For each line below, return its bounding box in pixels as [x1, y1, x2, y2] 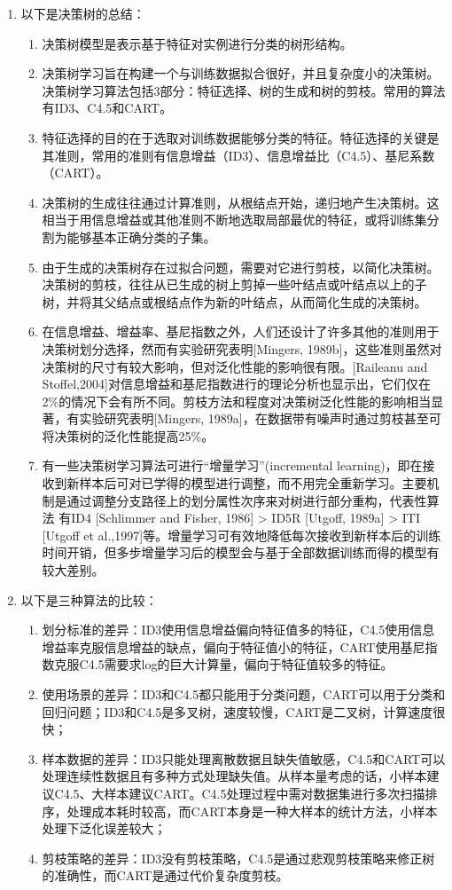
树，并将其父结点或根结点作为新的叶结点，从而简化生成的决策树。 [42, 292, 427, 311]
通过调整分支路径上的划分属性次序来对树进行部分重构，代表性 [66, 491, 427, 509]
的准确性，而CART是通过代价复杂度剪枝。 [42, 866, 289, 885]
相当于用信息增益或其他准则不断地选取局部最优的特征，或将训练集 [42, 210, 427, 229]
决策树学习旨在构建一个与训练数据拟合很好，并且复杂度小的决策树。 [42, 64, 440, 83]
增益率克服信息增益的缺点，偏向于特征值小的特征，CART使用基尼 [42, 637, 425, 656]
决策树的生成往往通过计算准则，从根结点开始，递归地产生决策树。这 [42, 193, 440, 211]
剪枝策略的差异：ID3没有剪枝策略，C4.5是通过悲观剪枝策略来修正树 [42, 848, 435, 867]
